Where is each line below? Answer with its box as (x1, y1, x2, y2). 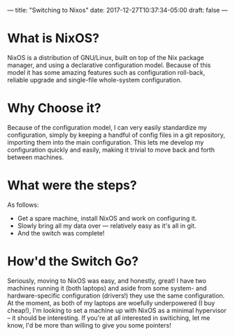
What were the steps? (7, 177, 138, 193)
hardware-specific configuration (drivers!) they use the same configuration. (7, 291, 225, 300)
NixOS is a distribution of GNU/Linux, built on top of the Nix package (7, 53, 204, 61)
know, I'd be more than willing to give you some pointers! (7, 321, 171, 329)
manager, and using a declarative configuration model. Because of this (7, 61, 211, 69)
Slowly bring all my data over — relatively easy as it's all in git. (17, 221, 197, 230)
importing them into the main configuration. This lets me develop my (7, 138, 204, 146)
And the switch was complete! (17, 228, 105, 237)
